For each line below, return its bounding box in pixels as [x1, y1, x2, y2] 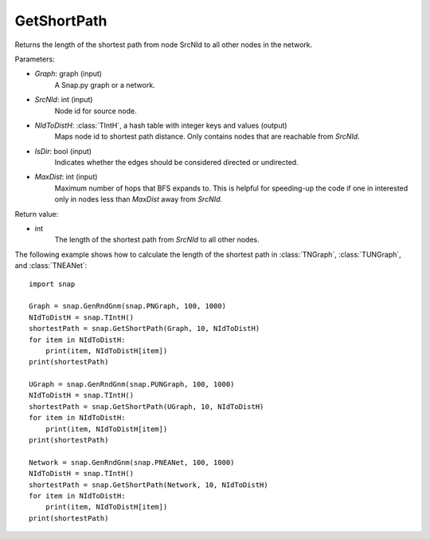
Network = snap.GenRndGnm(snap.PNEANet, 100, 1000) [29, 458, 235, 466]
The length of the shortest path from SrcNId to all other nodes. [54, 235, 260, 245]
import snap [29, 279, 76, 289]
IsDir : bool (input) [34, 146, 92, 155]
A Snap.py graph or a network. [54, 80, 155, 89]
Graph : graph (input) [34, 69, 103, 79]
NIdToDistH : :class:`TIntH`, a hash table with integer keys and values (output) [34, 120, 287, 130]
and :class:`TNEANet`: [14, 261, 88, 270]
